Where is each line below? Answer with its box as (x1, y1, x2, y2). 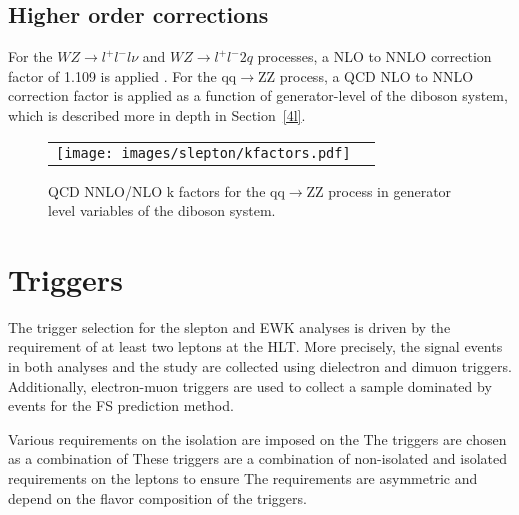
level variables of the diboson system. (48, 200, 276, 221)
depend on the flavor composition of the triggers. (8, 487, 307, 508)
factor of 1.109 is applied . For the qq (8, 65, 237, 86)
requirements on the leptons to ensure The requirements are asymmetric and (8, 468, 478, 489)
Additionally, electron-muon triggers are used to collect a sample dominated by (8, 375, 492, 396)
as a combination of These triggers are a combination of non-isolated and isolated (8, 448, 508, 469)
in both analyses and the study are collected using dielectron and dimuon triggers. (8, 356, 512, 377)
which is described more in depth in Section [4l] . (8, 104, 306, 125)
